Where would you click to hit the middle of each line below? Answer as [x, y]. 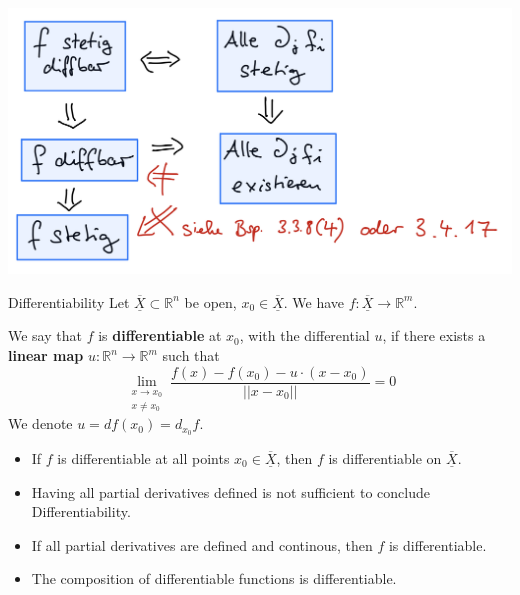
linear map [46, 355]
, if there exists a [434, 335]
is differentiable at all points [143, 458]
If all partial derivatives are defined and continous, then [202, 544]
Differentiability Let [69, 301]
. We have [314, 301]
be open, [210, 301]
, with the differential [304, 335]
